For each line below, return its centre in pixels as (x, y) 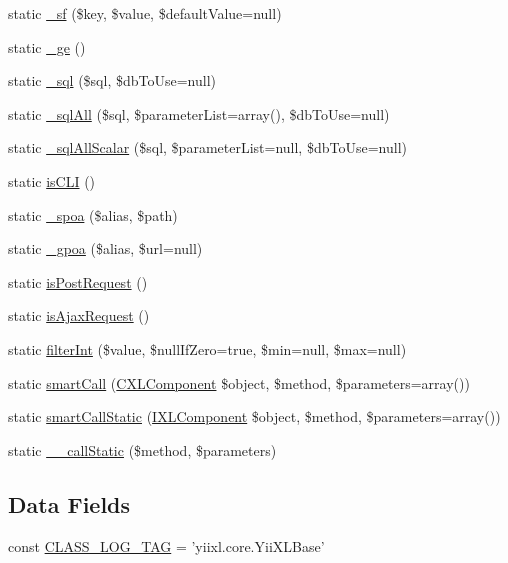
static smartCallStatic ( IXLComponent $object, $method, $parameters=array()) (254, 416)
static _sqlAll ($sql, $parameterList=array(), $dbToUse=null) (199, 113)
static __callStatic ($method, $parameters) (142, 449)
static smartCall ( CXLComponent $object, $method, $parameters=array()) (239, 382)
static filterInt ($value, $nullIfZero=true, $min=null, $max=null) (207, 348)
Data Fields (69, 503)
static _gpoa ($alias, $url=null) (105, 248)
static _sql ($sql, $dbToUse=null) (112, 80)
